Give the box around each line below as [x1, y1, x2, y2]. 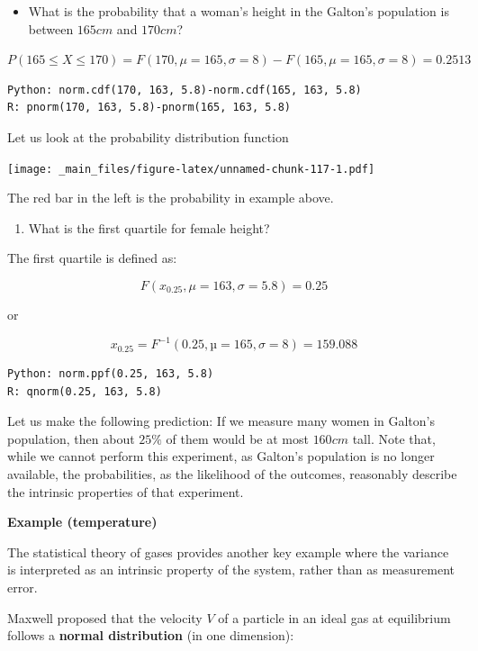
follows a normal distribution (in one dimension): [7, 626, 294, 645]
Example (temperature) [7, 512, 158, 531]
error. [7, 578, 38, 597]
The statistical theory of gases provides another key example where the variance [7, 542, 449, 561]
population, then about [7, 429, 135, 448]
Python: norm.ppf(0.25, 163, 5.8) [7, 367, 214, 381]
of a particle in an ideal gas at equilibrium [218, 608, 451, 627]
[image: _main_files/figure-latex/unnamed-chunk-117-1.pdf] [7, 162, 375, 176]
